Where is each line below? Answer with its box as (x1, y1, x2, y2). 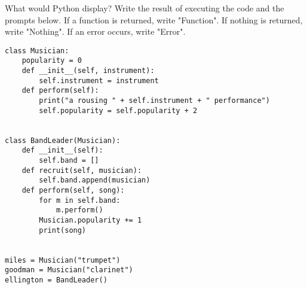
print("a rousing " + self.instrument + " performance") (39, 96, 270, 105)
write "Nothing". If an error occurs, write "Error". (5, 25, 186, 38)
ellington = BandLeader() (5, 275, 108, 284)
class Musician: (5, 46, 69, 55)
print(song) (39, 226, 87, 235)
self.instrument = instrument (39, 76, 159, 85)
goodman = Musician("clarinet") (5, 266, 133, 275)
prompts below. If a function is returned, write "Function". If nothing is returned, (5, 13, 303, 26)
